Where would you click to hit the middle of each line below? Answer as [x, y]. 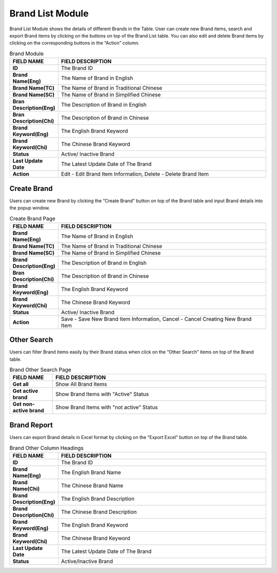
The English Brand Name [91, 472]
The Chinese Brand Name [92, 485]
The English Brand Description [98, 499]
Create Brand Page [33, 218]
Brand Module [26, 53]
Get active [25, 391]
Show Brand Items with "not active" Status [107, 407]
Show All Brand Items [81, 384]
